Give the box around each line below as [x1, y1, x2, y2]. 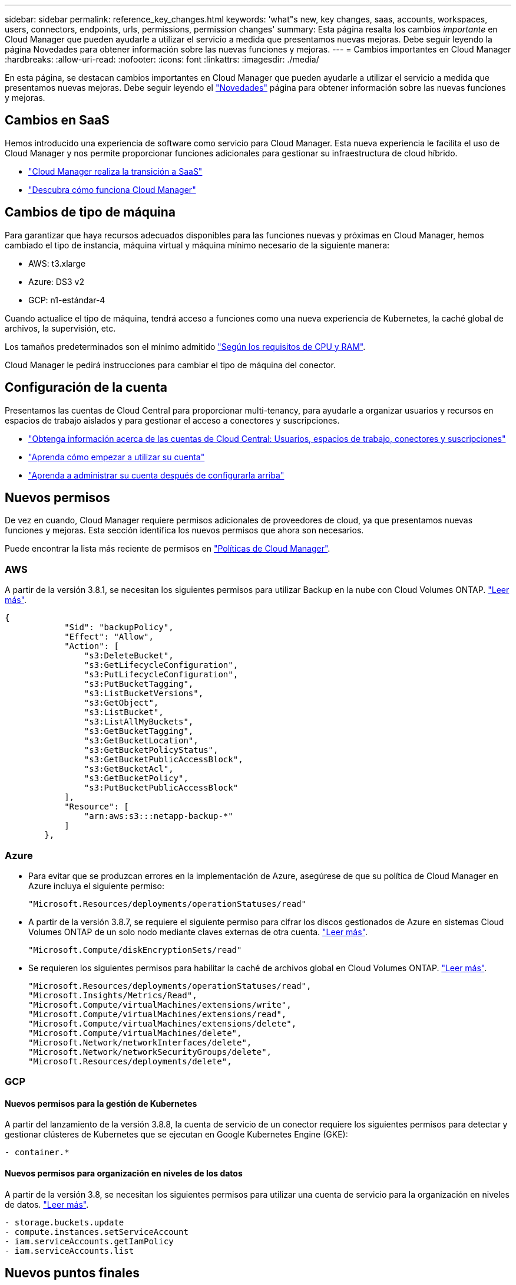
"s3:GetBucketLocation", [84, 736, 199, 746]
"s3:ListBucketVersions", [84, 689, 204, 699]
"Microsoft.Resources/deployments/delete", [28, 1056, 232, 1066]
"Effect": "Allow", [64, 632, 154, 642]
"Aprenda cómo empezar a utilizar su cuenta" [28, 451, 205, 462]
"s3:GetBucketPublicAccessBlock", [84, 755, 243, 765]
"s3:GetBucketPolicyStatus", [84, 745, 219, 755]
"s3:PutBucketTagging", [84, 679, 194, 689]
